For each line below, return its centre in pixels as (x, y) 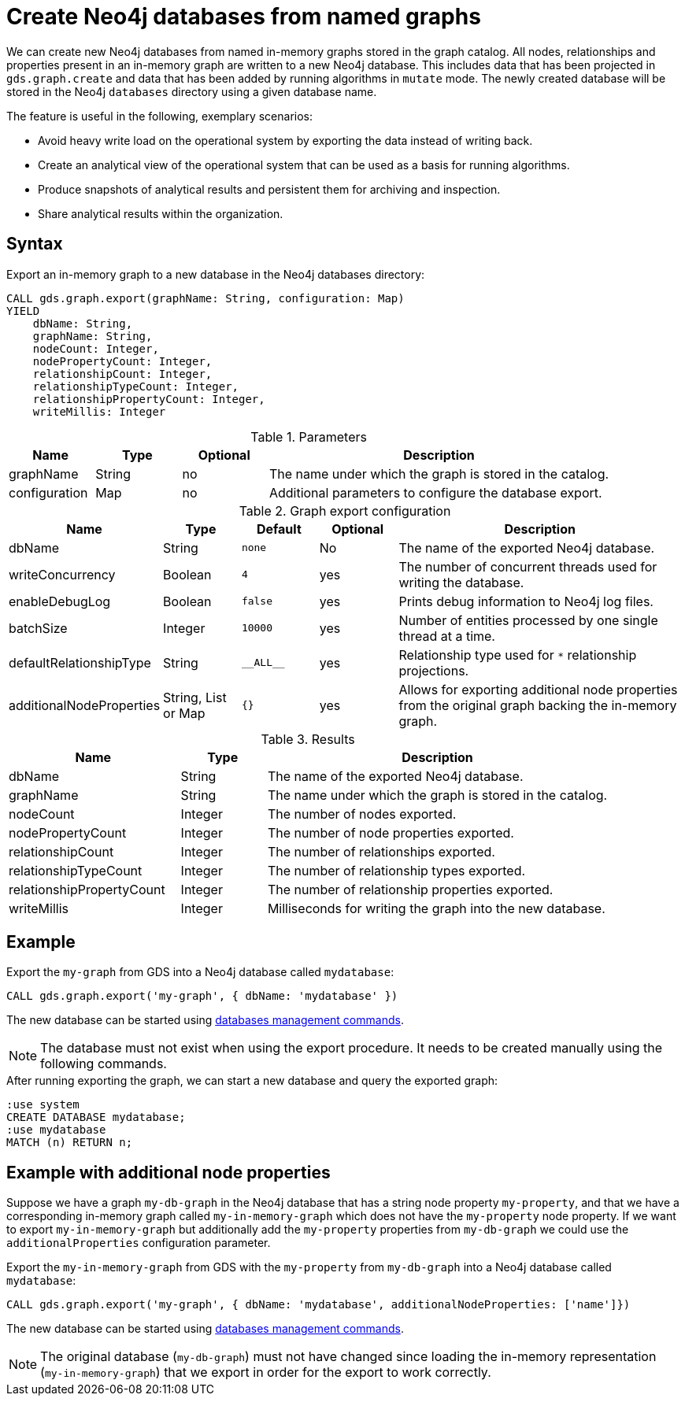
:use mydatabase (56, 1130)
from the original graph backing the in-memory (538, 705)
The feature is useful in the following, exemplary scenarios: (160, 116)
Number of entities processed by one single (528, 620)
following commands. (104, 1064)
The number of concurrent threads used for (528, 566)
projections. (434, 670)
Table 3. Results (308, 739)
